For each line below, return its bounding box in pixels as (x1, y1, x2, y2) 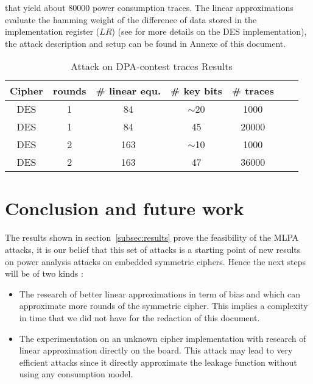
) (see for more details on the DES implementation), (111, 25, 307, 38)
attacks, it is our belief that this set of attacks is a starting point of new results (5, 243, 301, 255)
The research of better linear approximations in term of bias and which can (19, 287, 301, 300)
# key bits (171, 84, 222, 98)
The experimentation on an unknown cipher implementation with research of (19, 332, 306, 344)
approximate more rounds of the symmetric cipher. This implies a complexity (19, 299, 308, 312)
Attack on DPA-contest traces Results (70, 59, 233, 74)
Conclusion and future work (5, 195, 244, 220)
